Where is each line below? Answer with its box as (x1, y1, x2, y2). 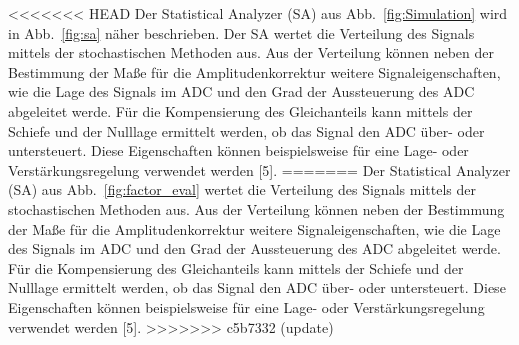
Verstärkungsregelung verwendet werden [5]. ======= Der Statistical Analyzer (8, 159, 511, 180)
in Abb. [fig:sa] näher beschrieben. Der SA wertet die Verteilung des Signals (8, 22, 475, 43)
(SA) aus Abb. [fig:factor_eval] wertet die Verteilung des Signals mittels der (8, 179, 476, 200)
